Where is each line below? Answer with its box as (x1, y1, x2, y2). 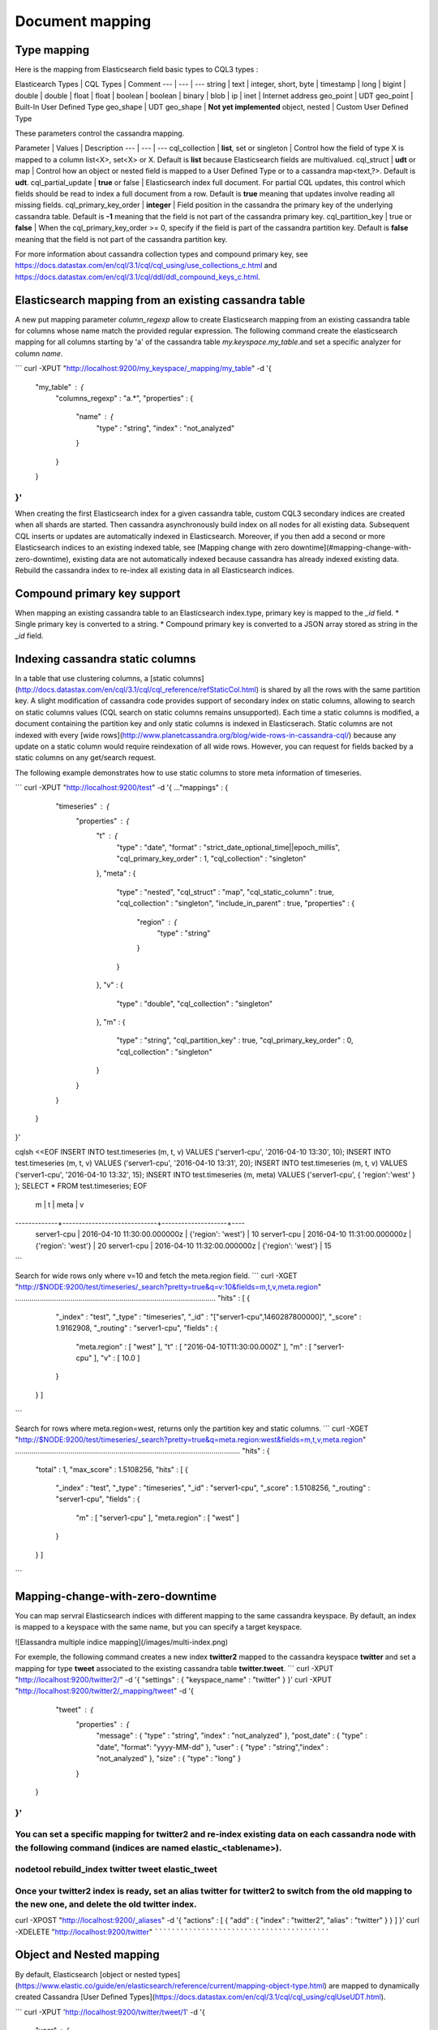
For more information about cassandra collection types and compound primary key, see (15, 248, 308, 259)
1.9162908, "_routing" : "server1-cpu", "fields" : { (55, 1324, 218, 1333)
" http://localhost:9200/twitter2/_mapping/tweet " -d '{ (15, 1686, 195, 1696)
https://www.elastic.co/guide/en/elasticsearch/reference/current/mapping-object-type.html (17, 1980, 324, 1990)
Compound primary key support (15, 586, 181, 600)
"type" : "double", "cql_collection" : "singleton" (116, 999, 273, 1009)
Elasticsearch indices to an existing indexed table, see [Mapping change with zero (15, 542, 290, 552)
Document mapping (15, 12, 152, 30)
